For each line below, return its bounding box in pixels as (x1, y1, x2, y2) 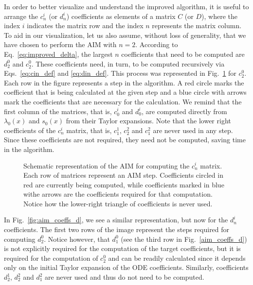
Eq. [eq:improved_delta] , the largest (4, 49, 113, 59)
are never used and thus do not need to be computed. (45, 272, 204, 282)
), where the (201, 11, 237, 21)
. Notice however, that (44, 234, 110, 244)
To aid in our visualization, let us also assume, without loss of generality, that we (4, 30, 246, 40)
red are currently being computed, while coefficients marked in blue (23, 179, 224, 189)
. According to (135, 39, 178, 50)
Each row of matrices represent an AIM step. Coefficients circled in (23, 170, 223, 180)
